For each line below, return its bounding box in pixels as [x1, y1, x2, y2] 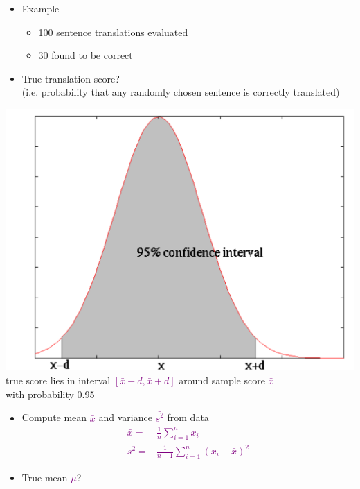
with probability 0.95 [6, 386, 95, 401]
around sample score [179, 373, 265, 388]
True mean [21, 470, 68, 484]
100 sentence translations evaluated [38, 24, 188, 39]
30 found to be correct [38, 48, 133, 62]
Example [21, 1, 60, 15]
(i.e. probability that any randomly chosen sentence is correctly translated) [21, 85, 340, 99]
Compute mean [21, 410, 87, 424]
